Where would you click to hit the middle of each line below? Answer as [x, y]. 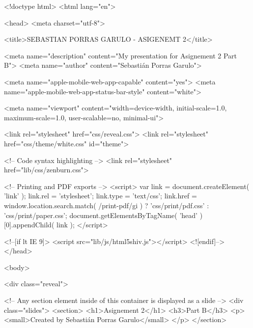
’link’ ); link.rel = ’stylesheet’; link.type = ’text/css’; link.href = [100, 196]
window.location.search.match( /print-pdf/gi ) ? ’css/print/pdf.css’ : [107, 205]
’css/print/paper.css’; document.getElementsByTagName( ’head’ [101, 215]
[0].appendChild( [29, 225]
